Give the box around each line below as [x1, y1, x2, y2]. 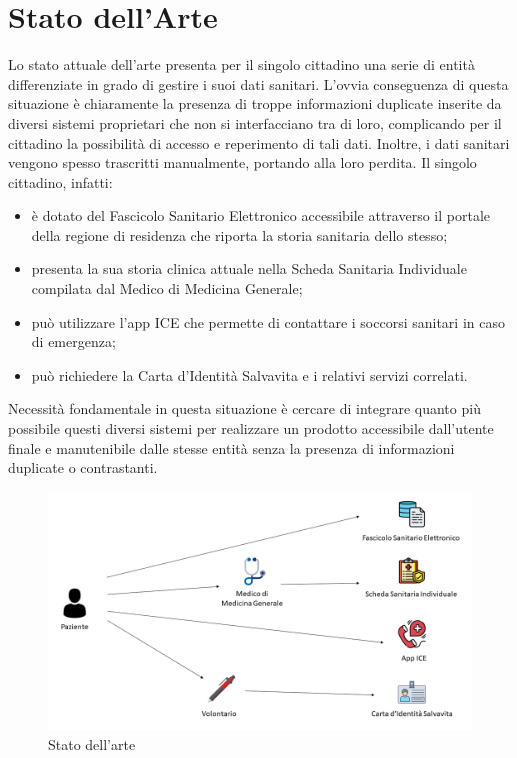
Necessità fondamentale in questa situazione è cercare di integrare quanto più [8, 398, 481, 419]
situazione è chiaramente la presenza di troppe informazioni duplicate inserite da [8, 93, 502, 114]
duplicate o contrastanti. [8, 457, 158, 478]
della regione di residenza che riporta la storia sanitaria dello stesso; [31, 224, 448, 245]
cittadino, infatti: [8, 171, 113, 192]
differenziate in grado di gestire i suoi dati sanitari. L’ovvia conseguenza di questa [8, 73, 509, 94]
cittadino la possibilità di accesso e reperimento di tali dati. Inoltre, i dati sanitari [8, 132, 510, 153]
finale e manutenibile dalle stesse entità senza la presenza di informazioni [8, 437, 455, 458]
